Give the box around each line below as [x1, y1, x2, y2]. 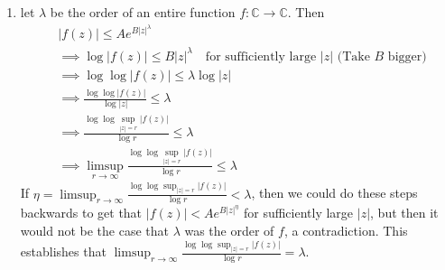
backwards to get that [20, 203, 143, 222]
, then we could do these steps [251, 183, 418, 202]
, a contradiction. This [283, 221, 408, 240]
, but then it [370, 203, 439, 222]
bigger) [387, 50, 427, 63]
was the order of [184, 221, 274, 240]
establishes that [20, 242, 107, 261]
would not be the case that [20, 221, 169, 240]
